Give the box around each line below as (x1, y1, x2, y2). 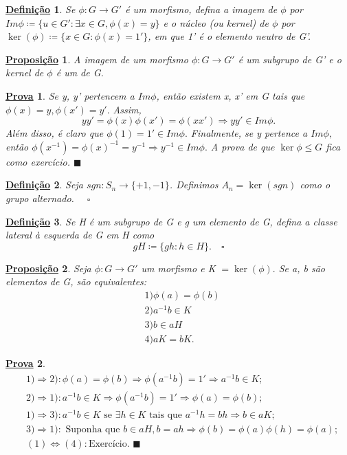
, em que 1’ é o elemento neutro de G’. (148, 29, 311, 43)
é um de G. (56, 65, 104, 80)
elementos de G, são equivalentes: (5, 274, 147, 289)
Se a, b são (278, 260, 325, 275)
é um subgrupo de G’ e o (238, 52, 342, 66)
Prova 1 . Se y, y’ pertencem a (5, 88, 135, 102)
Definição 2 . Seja (5, 177, 83, 192)
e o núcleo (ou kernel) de (163, 15, 269, 30)
